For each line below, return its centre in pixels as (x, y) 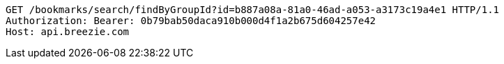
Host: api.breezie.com (68, 32)
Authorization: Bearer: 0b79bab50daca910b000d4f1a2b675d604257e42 (191, 21)
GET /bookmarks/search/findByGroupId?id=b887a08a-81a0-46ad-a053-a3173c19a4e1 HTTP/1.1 (253, 10)
